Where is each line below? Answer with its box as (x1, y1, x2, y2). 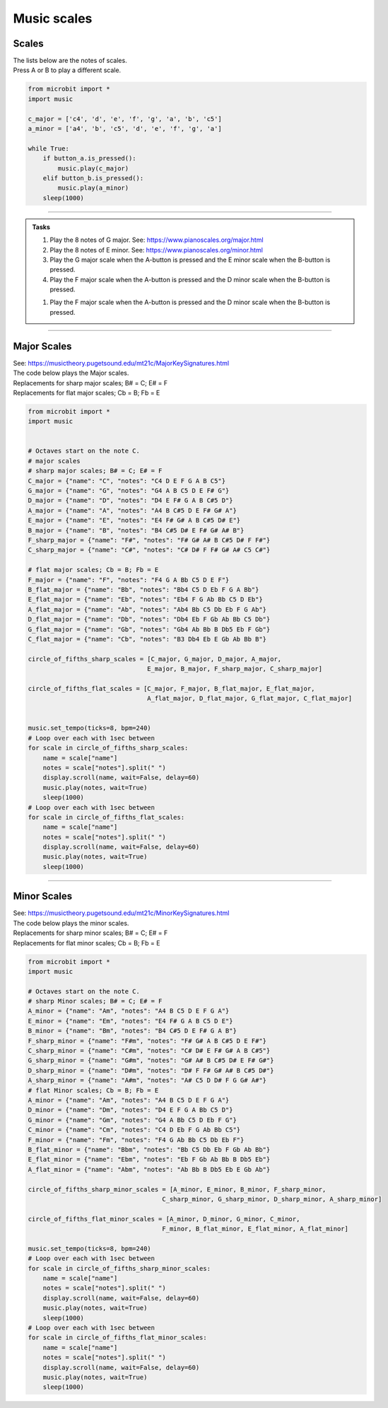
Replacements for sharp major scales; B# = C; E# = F (13, 378, 168, 387)
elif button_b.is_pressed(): (42, 174, 144, 182)
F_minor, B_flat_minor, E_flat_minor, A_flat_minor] (162, 1225, 349, 1233)
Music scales (13, 11, 93, 26)
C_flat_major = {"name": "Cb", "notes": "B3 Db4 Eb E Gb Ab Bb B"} (28, 635, 267, 643)
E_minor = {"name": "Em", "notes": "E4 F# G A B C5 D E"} (28, 1017, 233, 1025)
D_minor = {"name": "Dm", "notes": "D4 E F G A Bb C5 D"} (28, 1106, 233, 1114)
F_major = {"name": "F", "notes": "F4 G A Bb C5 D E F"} (28, 576, 230, 583)
